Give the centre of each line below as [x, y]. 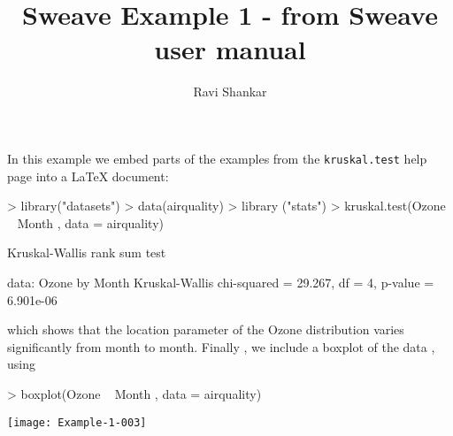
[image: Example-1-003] [77, 422]
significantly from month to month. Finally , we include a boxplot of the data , [221, 346]
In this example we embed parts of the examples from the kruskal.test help [217, 158]
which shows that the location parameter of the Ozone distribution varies [206, 329]
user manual [230, 49]
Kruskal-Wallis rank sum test [87, 252]
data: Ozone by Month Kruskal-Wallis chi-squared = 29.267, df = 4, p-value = [221, 282]
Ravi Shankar [230, 92]
